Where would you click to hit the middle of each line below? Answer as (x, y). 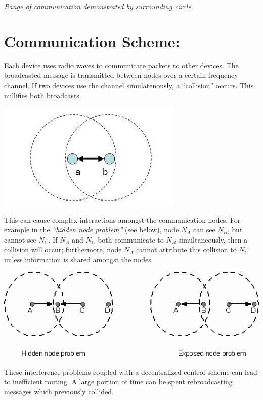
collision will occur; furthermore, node (63, 249)
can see (204, 230)
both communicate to (131, 239)
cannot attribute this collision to (186, 249)
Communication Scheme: (92, 41)
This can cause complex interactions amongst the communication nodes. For (122, 219)
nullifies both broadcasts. (43, 95)
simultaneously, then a (213, 239)
